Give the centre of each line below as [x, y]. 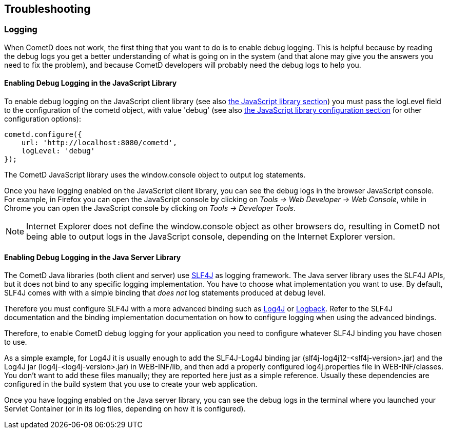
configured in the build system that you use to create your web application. [131, 384]
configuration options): [43, 119]
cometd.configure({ [43, 135]
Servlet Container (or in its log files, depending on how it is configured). [125, 409]
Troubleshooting [47, 9]
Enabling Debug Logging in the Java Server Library [93, 257]
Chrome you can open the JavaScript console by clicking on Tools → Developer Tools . [150, 208]
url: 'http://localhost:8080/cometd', [99, 143]
